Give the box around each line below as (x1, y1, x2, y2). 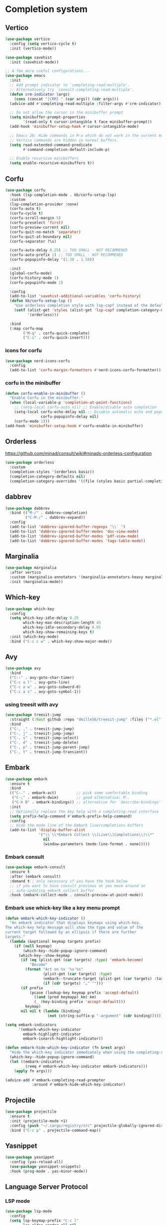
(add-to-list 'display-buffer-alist (9, 828, 85, 833)
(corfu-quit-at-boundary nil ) (9, 234, 72, 239)
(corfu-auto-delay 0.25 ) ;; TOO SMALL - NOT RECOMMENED (9, 248, 128, 253)
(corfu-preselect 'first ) (9, 220, 64, 225)
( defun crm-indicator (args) (9, 91, 70, 97)
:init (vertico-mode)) (9, 46, 57, 51)
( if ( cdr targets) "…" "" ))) (43, 981, 103, 986)
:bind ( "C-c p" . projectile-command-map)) (9, 1128, 101, 1133)
